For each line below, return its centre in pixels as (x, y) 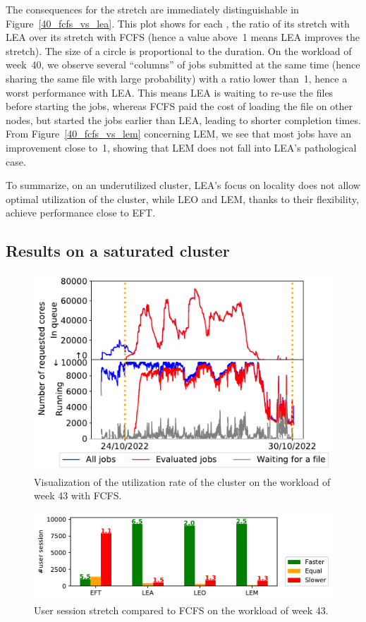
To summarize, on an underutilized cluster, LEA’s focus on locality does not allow (183, 185)
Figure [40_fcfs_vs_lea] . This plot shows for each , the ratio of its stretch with (178, 23)
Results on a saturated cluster (118, 251)
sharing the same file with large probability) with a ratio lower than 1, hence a (177, 78)
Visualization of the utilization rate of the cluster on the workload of (182, 481)
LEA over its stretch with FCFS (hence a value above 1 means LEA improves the (183, 37)
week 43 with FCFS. (78, 495)
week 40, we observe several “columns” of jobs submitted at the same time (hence (183, 65)
